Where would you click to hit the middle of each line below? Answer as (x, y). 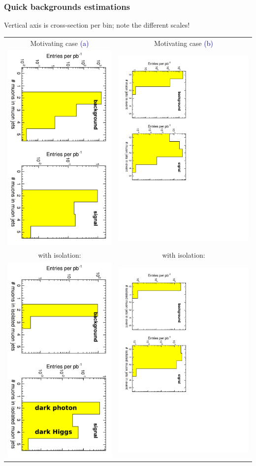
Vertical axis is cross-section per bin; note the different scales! (97, 25)
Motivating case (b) (184, 43)
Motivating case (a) (60, 43)
